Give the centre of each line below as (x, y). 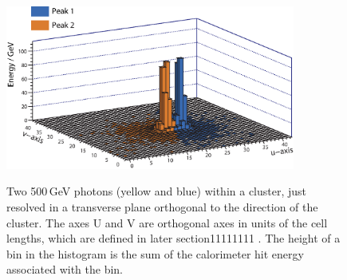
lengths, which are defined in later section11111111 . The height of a (173, 238)
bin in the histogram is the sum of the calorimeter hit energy (155, 253)
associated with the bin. (65, 269)
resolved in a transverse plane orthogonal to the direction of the (162, 206)
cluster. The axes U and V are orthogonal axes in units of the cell (167, 222)
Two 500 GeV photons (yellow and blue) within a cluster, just (157, 191)
